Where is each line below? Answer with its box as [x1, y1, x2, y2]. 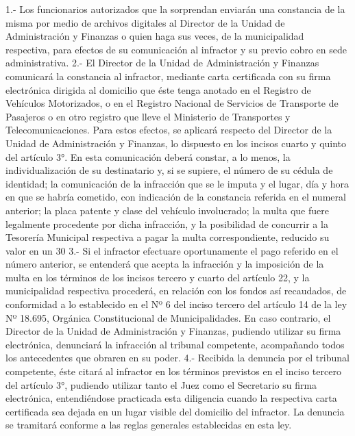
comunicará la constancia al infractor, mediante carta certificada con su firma [5, 68, 331, 83]
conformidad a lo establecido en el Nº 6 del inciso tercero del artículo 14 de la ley [5, 297, 347, 311]
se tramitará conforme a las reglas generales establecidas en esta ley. [5, 418, 292, 432]
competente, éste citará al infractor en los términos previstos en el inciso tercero [5, 364, 341, 379]
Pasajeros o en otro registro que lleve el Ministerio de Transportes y [5, 109, 291, 123]
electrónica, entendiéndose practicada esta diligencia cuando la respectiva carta [5, 391, 337, 405]
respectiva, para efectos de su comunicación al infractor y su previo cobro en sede [5, 42, 347, 56]
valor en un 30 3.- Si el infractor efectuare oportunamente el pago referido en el [5, 243, 339, 257]
